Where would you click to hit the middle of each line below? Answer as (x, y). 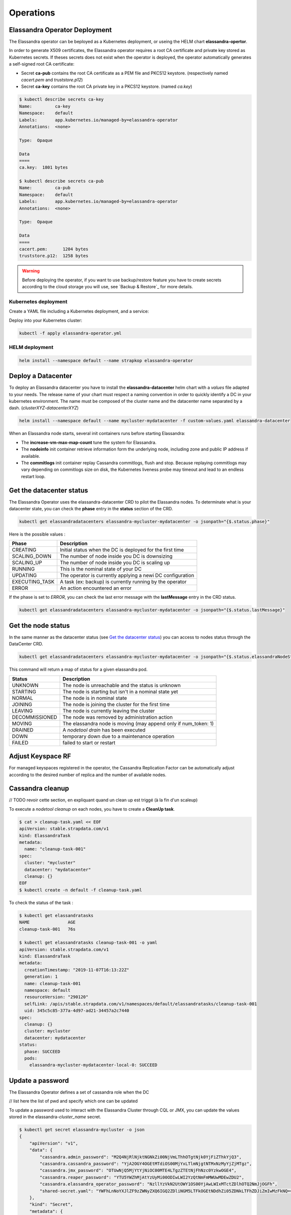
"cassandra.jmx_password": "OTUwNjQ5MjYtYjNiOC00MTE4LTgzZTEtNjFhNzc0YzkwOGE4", (138, 1171)
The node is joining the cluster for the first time (116, 704)
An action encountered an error (96, 588)
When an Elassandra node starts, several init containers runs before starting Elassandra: (97, 434)
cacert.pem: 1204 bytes (54, 249)
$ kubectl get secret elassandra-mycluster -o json (82, 1129)
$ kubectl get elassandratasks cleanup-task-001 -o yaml (88, 943)
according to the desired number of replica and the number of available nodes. (88, 775)
